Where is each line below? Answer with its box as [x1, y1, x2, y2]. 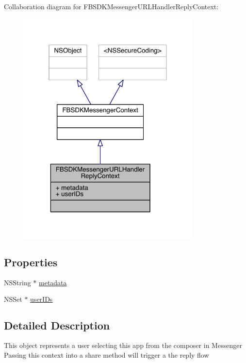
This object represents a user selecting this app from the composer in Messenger [4, 340, 242, 350]
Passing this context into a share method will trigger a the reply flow [4, 349, 209, 360]
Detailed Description [4, 317, 110, 332]
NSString [4, 277, 31, 287]
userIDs [30, 294, 53, 304]
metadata [39, 277, 67, 287]
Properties [4, 255, 58, 270]
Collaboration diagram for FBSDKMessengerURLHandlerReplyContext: [4, 1, 219, 11]
